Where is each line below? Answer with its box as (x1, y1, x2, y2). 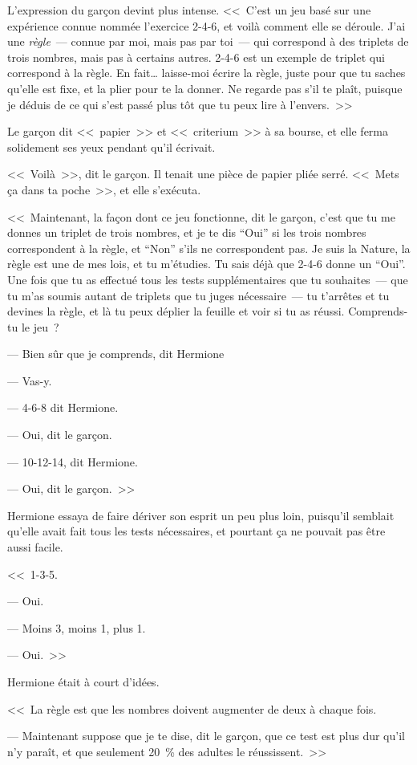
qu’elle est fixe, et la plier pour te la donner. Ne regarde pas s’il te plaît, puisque (7, 79, 403, 96)
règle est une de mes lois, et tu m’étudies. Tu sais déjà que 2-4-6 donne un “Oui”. (7, 255, 406, 272)
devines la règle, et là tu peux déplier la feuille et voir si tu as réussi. (7, 303, 345, 319)
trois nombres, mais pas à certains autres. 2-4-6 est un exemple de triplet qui (7, 48, 385, 65)
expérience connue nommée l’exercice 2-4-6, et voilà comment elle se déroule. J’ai (7, 17, 406, 34)
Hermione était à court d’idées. (7, 673, 160, 690)
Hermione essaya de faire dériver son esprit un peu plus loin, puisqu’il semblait (7, 507, 395, 523)
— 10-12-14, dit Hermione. (7, 453, 138, 470)
